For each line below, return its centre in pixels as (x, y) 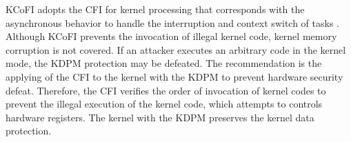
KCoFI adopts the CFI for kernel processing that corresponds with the (155, 9)
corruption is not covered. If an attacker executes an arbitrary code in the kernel (176, 49)
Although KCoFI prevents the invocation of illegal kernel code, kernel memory (171, 36)
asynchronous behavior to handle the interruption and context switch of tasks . (172, 22)
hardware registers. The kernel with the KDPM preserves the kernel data (160, 117)
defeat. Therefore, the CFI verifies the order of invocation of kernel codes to (166, 90)
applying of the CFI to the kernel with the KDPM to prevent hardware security (174, 76)
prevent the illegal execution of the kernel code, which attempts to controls (164, 104)
